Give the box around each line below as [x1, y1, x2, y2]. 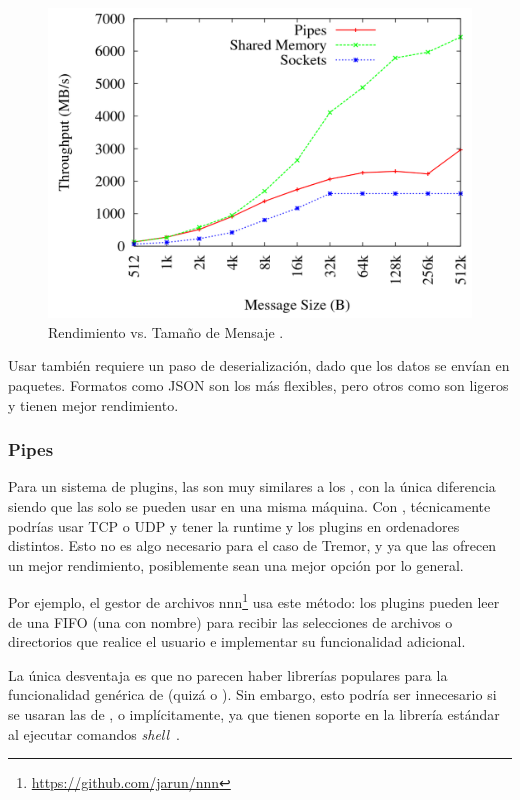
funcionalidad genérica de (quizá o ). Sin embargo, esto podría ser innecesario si [8, 684, 497, 705]
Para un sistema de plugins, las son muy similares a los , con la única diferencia [8, 476, 496, 497]
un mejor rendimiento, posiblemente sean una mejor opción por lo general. [8, 554, 464, 575]
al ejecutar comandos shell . [8, 723, 180, 744]
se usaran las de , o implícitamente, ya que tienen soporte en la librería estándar [8, 703, 500, 724]
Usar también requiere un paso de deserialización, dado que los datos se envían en [8, 355, 510, 376]
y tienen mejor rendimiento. [8, 394, 179, 415]
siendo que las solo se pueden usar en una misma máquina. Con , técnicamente [8, 495, 491, 516]
